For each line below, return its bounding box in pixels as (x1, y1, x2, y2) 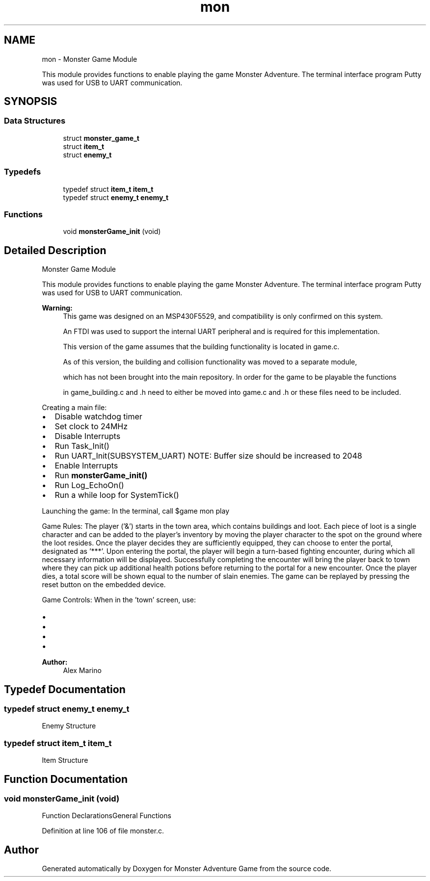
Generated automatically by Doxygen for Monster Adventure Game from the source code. (42, 864, 331, 873)
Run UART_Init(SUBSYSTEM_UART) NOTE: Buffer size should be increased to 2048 (54, 451, 362, 461)
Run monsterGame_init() (54, 470, 148, 481)
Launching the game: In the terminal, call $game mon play (42, 507, 230, 516)
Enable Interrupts (54, 461, 118, 471)
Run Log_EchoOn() (54, 480, 124, 491)
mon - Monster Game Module (42, 54, 137, 63)
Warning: (42, 304, 73, 312)
